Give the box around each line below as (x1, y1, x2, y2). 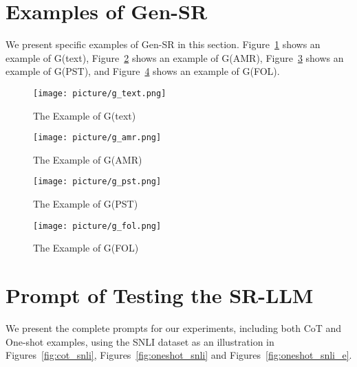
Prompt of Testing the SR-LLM (6, 281, 314, 309)
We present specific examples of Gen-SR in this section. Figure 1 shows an (6, 37, 321, 52)
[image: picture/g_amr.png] (33, 133, 162, 143)
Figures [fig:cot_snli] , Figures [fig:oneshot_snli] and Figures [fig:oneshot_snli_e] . (6, 348, 352, 362)
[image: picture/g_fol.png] (33, 221, 162, 231)
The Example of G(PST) (33, 197, 138, 211)
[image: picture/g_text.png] (33, 88, 166, 98)
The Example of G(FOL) (33, 241, 139, 255)
